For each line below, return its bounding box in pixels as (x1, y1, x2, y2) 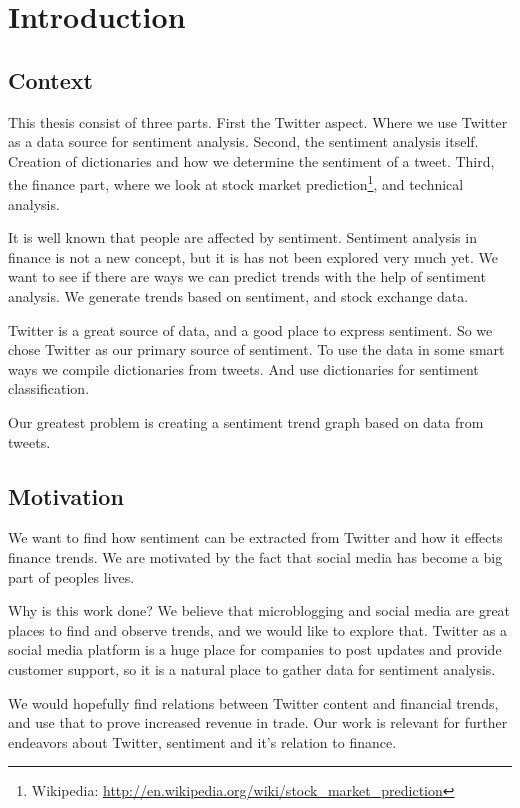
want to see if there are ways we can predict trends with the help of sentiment (8, 266, 486, 287)
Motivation (8, 480, 124, 511)
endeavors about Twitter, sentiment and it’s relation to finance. (8, 731, 397, 752)
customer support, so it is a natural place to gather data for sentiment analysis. (8, 658, 496, 679)
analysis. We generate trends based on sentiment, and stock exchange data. (8, 285, 469, 306)
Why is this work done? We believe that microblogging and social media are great (8, 600, 511, 621)
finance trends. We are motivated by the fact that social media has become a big (8, 546, 503, 567)
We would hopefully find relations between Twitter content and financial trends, (8, 692, 499, 713)
